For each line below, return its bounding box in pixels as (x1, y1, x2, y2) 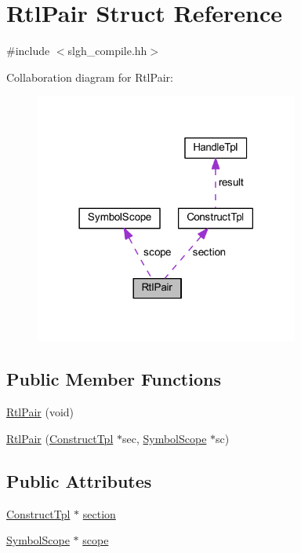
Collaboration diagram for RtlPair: (6, 68, 173, 85)
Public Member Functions (6, 367, 221, 391)
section (82, 505, 116, 522)
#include (6, 42, 50, 59)
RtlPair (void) (6, 404, 74, 420)
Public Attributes (6, 468, 152, 493)
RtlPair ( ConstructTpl (6, 430, 114, 446)
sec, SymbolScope (121, 430, 207, 446)
